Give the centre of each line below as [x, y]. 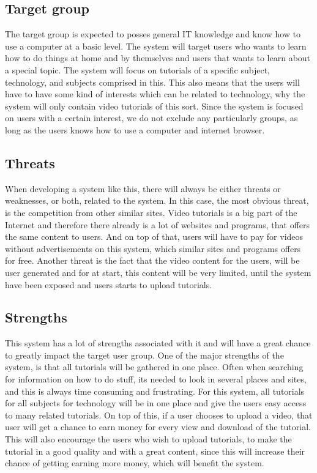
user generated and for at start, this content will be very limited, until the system [158, 272]
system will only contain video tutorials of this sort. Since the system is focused [154, 106]
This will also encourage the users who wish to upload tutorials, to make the [148, 439]
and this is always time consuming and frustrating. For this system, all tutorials [155, 391]
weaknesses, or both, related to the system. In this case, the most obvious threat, [157, 200]
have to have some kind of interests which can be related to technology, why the [155, 94]
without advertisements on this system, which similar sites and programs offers [153, 248]
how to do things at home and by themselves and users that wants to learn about [158, 58]
